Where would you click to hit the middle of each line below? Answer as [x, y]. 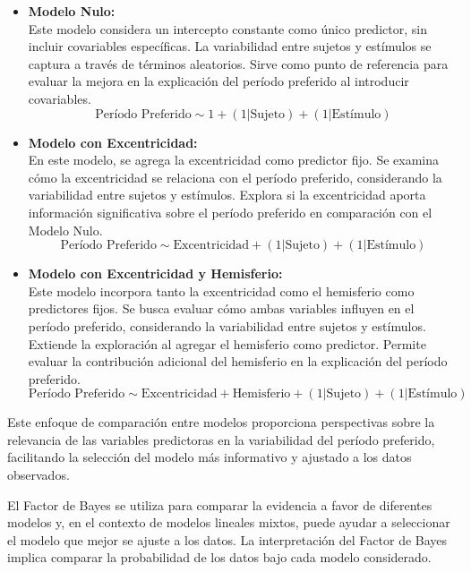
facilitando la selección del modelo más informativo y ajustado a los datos [210, 457]
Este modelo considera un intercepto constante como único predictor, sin [227, 28]
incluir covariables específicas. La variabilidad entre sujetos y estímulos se [230, 46]
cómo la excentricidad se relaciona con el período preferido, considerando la [235, 177]
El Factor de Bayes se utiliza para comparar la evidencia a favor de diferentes [220, 504]
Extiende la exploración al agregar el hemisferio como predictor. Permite [227, 343]
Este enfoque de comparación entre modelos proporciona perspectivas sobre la [221, 422]
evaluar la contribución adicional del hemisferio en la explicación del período [238, 361]
